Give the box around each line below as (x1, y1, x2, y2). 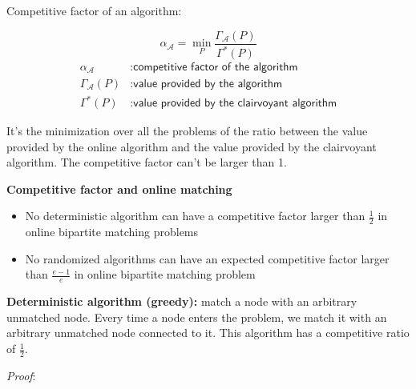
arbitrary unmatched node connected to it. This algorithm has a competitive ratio (6, 324, 410, 341)
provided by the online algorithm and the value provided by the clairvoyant (6, 138, 377, 154)
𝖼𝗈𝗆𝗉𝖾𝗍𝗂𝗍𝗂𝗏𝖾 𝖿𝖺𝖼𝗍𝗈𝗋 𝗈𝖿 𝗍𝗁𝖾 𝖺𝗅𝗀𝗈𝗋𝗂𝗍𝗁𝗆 (133, 62, 298, 74)
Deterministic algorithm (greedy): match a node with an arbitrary (6, 293, 357, 310)
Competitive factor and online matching (6, 180, 232, 197)
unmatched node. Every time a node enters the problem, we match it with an (6, 308, 387, 325)
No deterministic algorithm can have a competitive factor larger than (25, 207, 366, 224)
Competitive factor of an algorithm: (6, 2, 182, 18)
